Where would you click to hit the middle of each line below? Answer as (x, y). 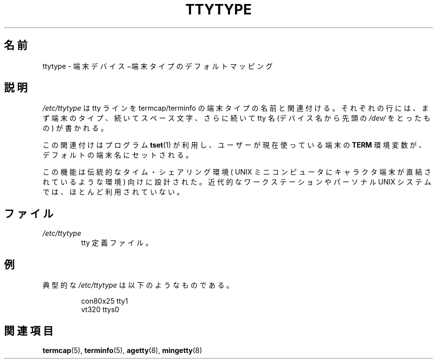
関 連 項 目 (29, 331)
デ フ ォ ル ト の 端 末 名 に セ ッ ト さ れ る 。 (118, 155)
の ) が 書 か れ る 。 (75, 128)
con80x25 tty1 (105, 301)
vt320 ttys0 (100, 310)
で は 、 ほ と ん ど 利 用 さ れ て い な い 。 (113, 192)
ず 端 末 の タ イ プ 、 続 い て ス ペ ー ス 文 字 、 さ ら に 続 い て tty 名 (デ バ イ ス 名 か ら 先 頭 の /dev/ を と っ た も (236, 118)
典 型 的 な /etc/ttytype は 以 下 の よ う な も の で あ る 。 (138, 285)
